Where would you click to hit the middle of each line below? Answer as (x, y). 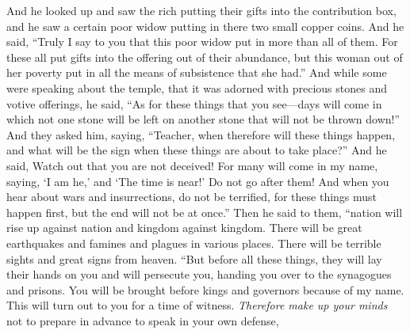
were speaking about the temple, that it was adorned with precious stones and (197, 87)
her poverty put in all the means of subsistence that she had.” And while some (197, 72)
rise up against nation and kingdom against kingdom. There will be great (184, 228)
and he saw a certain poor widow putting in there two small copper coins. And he (205, 26)
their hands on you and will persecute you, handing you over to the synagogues (199, 274)
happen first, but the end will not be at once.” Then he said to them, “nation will (205, 212)
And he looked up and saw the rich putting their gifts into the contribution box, (201, 10)
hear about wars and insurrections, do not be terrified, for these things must (192, 197)
